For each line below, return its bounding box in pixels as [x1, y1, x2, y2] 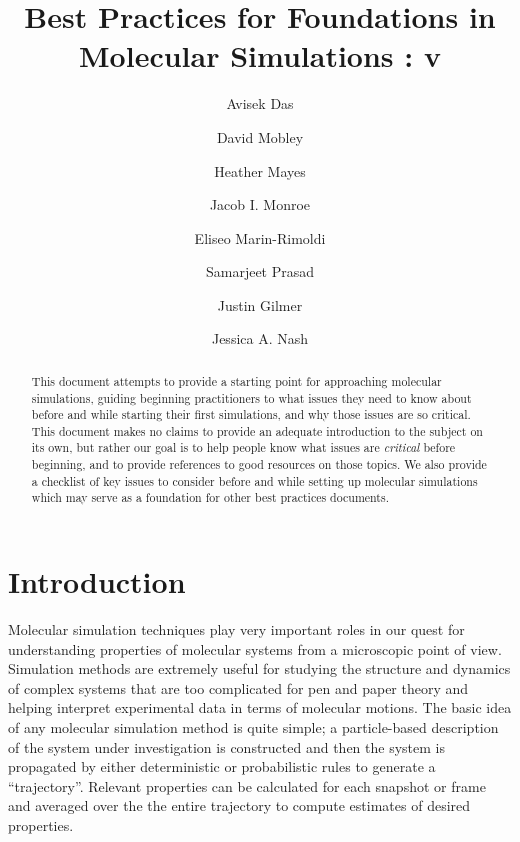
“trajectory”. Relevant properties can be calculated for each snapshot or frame [8, 775, 486, 796]
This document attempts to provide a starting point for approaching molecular [31, 372, 442, 389]
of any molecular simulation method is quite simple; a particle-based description [8, 717, 499, 738]
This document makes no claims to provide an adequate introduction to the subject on [31, 422, 483, 439]
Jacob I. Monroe [209, 194, 311, 215]
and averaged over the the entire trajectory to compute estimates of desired [8, 795, 471, 816]
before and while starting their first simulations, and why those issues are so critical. [31, 406, 471, 423]
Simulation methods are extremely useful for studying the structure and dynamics [8, 658, 511, 679]
